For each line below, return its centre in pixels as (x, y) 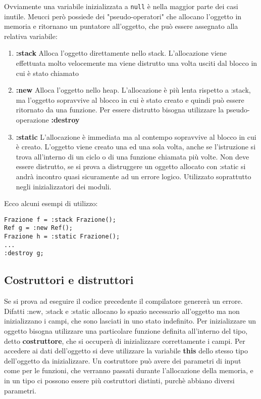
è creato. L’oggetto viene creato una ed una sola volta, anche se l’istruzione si (136, 147)
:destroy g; (24, 253)
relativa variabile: (31, 36)
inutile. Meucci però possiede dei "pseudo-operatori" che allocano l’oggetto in (123, 16)
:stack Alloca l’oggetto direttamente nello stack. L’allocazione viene (121, 53)
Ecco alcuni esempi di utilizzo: (51, 203)
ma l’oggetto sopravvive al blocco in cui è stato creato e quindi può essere (130, 99)
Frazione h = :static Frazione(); (62, 237)
